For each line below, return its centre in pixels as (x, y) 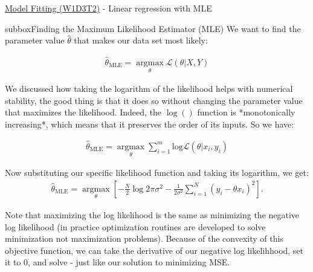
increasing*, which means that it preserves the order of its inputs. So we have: (150, 124)
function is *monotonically (246, 112)
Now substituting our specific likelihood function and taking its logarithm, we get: (157, 173)
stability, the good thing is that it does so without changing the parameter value (154, 100)
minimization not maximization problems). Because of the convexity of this (144, 238)
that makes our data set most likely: (141, 40)
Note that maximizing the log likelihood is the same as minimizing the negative (152, 214)
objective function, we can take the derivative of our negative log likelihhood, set (154, 250)
